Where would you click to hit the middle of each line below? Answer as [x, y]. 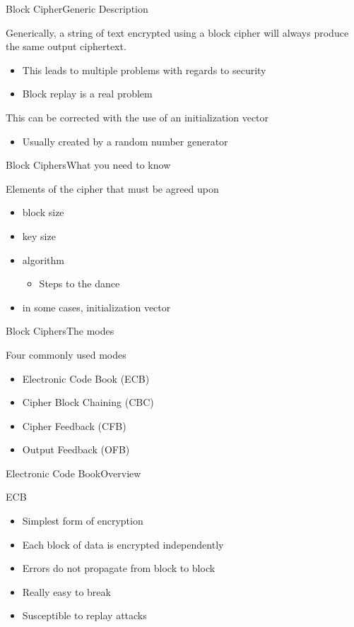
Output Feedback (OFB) [76, 449]
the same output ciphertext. [66, 46]
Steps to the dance [79, 283]
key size [39, 235]
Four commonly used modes [66, 354]
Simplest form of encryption [83, 521]
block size [43, 212]
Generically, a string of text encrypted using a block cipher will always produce [177, 32]
